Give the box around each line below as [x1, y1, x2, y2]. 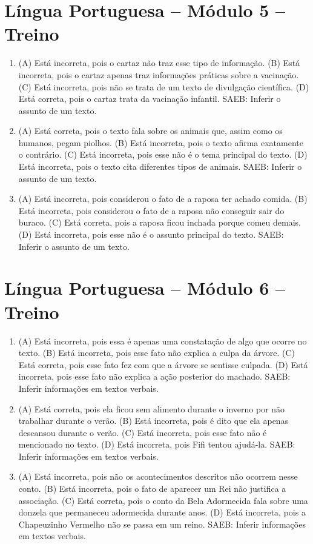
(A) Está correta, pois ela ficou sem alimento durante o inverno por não [18, 402, 285, 415]
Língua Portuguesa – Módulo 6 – [4, 275, 286, 300]
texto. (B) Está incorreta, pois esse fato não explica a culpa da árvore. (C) [18, 346, 295, 359]
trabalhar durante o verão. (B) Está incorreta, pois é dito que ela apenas [18, 414, 289, 427]
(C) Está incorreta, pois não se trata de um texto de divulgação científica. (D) [18, 80, 309, 93]
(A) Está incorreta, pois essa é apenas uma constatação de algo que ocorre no [18, 334, 307, 347]
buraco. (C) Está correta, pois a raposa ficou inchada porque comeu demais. [18, 216, 301, 229]
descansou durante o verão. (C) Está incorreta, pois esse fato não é [18, 426, 267, 438]
